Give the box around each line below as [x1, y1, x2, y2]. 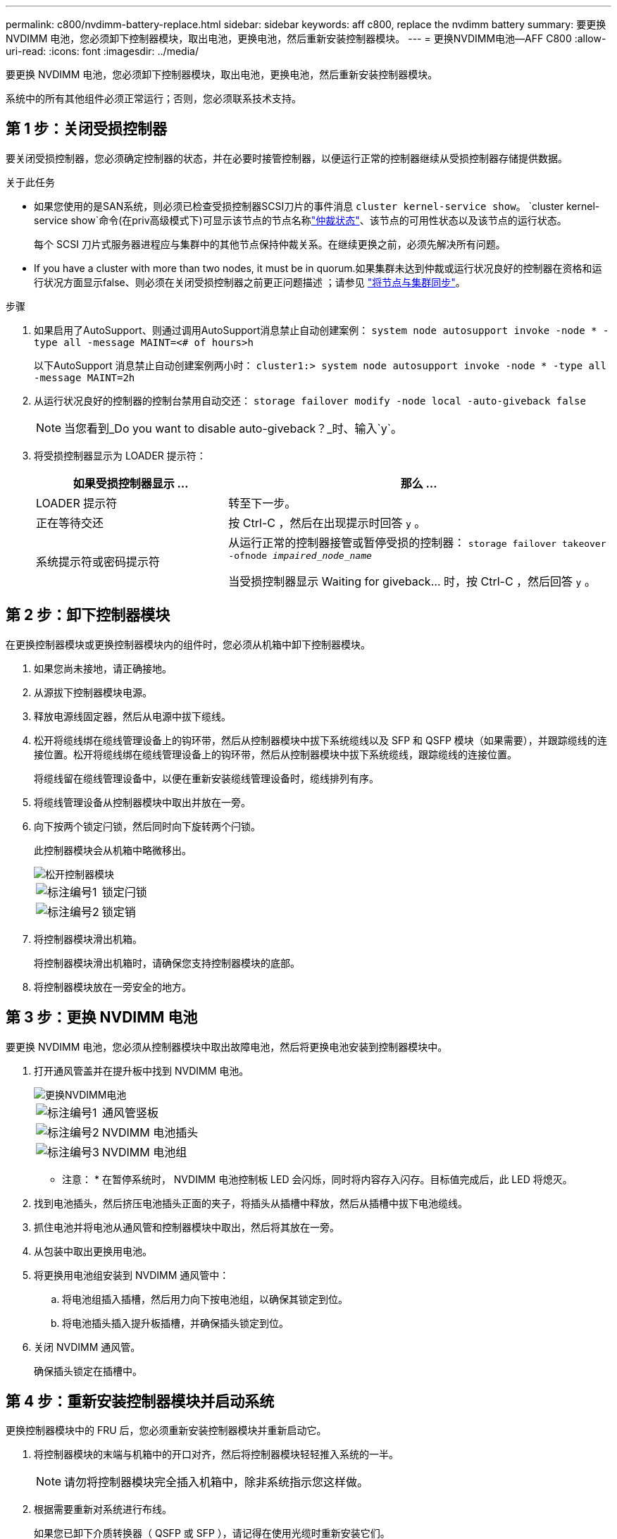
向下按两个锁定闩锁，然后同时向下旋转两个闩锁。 [34, 820, 261, 832]
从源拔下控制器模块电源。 [34, 686, 152, 698]
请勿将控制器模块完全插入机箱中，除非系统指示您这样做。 [64, 1475, 369, 1490]
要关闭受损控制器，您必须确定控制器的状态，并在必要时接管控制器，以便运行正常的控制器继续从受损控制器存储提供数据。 [6, 152, 568, 164]
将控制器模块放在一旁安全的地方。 [34, 980, 192, 993]
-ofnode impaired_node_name [228, 550, 372, 561]
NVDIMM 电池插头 [101, 1125, 199, 1139]
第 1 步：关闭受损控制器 [6, 120, 167, 138]
